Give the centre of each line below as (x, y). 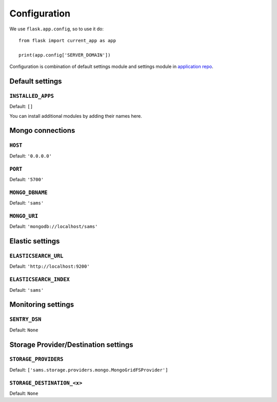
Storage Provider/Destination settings (71, 345)
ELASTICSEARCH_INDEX (40, 279)
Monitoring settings (42, 304)
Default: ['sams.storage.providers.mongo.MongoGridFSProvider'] (89, 370)
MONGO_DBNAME (29, 192)
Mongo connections (42, 130)
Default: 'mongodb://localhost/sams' (54, 226)
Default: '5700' (27, 179)
